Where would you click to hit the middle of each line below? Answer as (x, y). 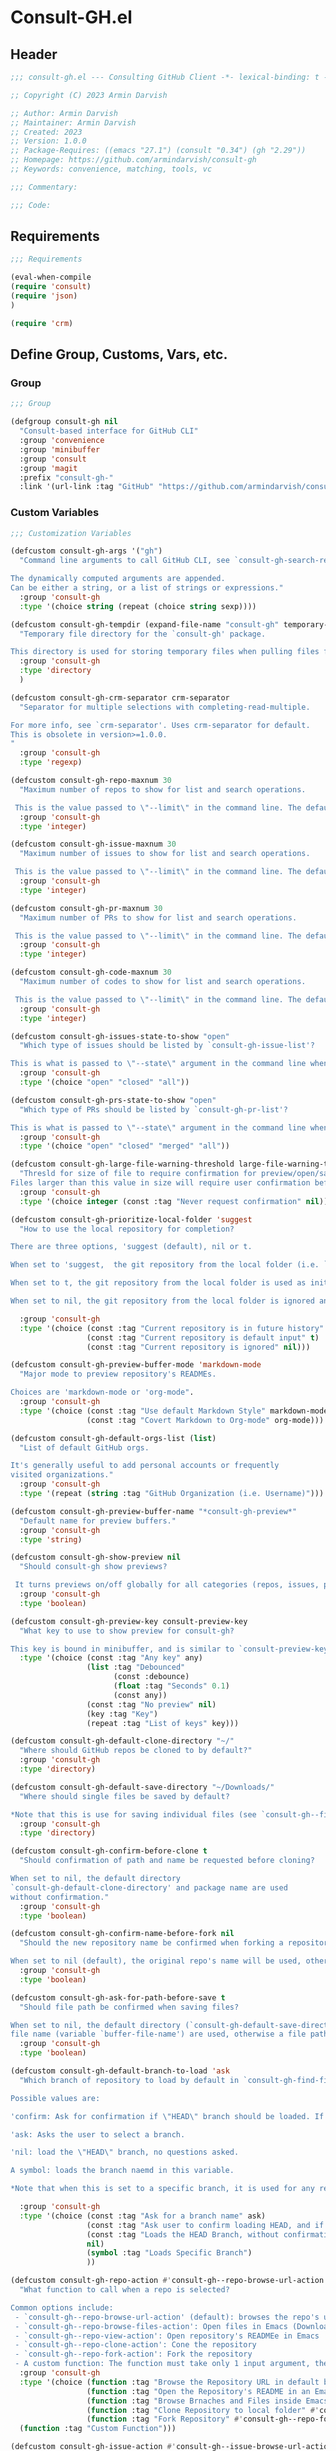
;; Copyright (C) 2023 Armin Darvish (89, 95)
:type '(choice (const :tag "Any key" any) (111, 1658)
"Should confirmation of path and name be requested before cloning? (167, 1861)
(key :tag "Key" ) (122, 1714)
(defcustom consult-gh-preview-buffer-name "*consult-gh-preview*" (154, 1511)
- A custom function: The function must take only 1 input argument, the (171, 2364)
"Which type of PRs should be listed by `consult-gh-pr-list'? (153, 1109)
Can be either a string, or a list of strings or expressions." (147, 588)
